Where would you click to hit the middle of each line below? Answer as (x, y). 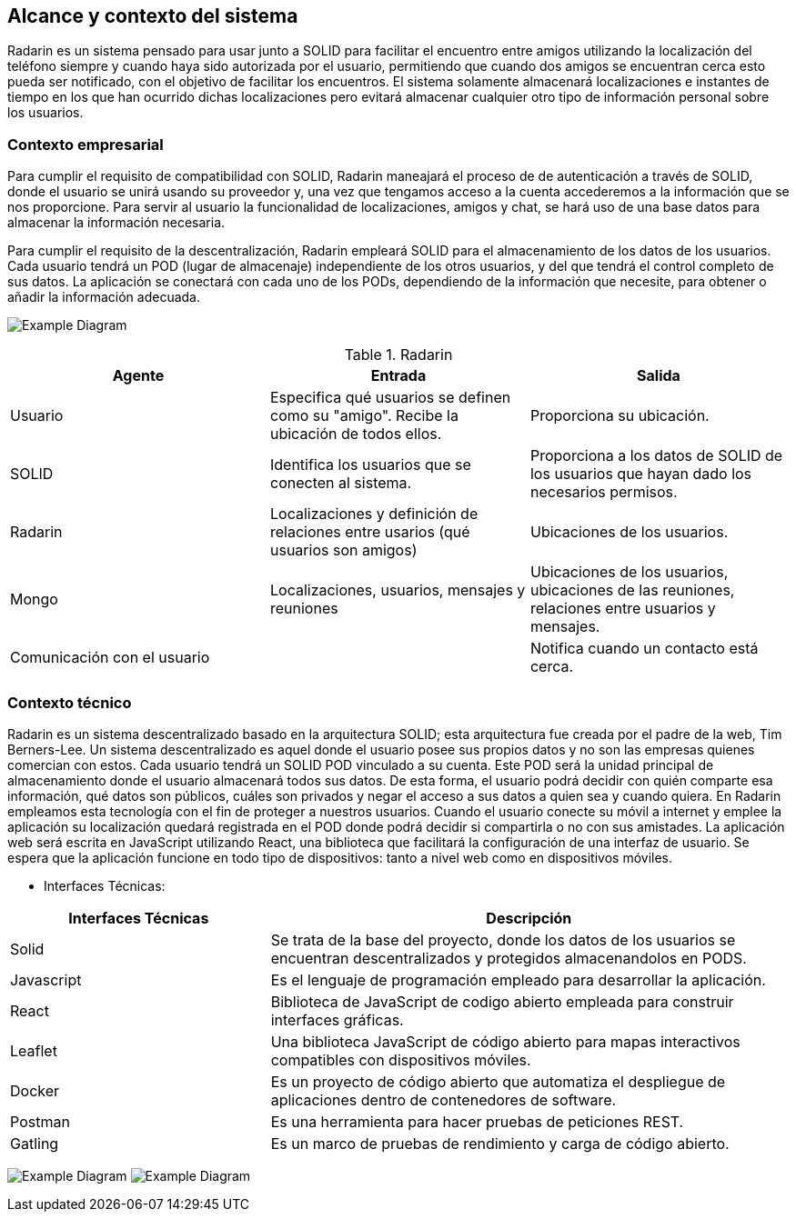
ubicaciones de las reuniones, (632, 590)
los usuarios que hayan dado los (641, 474)
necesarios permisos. (604, 492)
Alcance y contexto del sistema (153, 16)
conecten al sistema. (341, 483)
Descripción (529, 918)
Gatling (35, 1143)
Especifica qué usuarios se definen (390, 398)
